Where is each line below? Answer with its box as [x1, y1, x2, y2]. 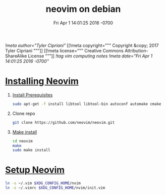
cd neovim [12, 139, 33, 144]
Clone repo [12, 110, 36, 116]
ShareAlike [5, 53, 27, 59]
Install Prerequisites [12, 92, 53, 97]
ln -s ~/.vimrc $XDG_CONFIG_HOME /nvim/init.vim [5, 186, 106, 191]
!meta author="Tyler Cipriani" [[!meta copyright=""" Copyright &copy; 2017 [5, 42, 159, 48]
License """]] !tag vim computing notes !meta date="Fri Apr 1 [28, 53, 153, 59]
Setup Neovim [5, 164, 65, 176]
